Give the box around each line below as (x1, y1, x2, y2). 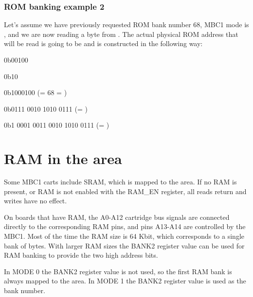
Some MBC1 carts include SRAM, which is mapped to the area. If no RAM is (4, 177, 237, 187)
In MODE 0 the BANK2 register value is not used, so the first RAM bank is (4, 266, 232, 276)
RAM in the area (4, 148, 122, 168)
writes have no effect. (4, 196, 67, 206)
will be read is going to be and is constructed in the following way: (4, 38, 203, 49)
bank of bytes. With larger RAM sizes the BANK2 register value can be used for (4, 240, 245, 250)
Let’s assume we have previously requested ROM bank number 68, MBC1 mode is (4, 19, 249, 30)
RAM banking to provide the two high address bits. (4, 250, 158, 260)
